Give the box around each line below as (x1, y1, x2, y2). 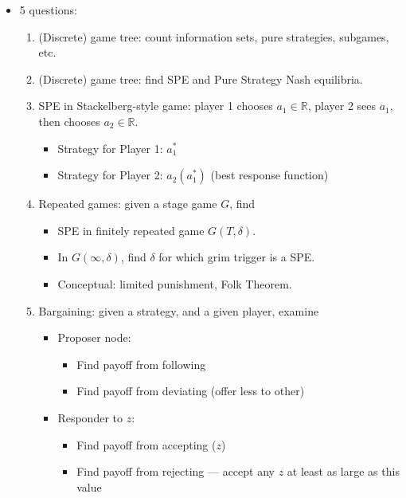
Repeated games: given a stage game (38, 195, 217, 212)
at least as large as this (287, 463, 400, 480)
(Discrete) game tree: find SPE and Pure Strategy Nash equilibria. (38, 70, 363, 87)
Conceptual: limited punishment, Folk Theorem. (57, 275, 292, 292)
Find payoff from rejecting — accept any (76, 463, 275, 480)
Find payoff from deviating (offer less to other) (76, 382, 305, 399)
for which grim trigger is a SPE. (158, 249, 315, 265)
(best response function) (210, 167, 329, 183)
